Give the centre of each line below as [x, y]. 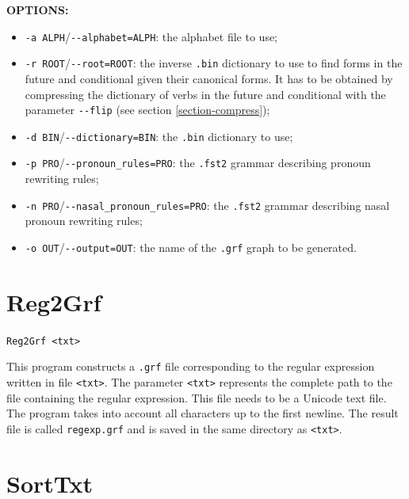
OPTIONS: [38, 10]
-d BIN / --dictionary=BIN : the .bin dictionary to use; [159, 136]
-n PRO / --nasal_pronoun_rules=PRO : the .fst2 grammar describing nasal [207, 205]
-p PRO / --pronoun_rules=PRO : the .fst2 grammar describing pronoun [198, 163]
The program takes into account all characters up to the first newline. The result [203, 413]
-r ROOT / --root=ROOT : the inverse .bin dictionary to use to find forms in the [214, 63]
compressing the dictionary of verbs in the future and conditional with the [205, 94]
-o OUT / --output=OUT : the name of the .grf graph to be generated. [191, 247]
